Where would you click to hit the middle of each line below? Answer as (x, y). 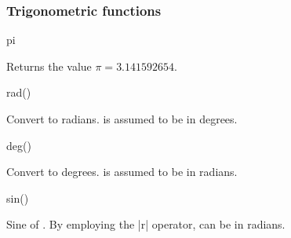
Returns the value (49, 66)
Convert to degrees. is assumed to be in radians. (122, 172)
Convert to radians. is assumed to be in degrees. (122, 119)
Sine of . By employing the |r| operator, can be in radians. (146, 224)
